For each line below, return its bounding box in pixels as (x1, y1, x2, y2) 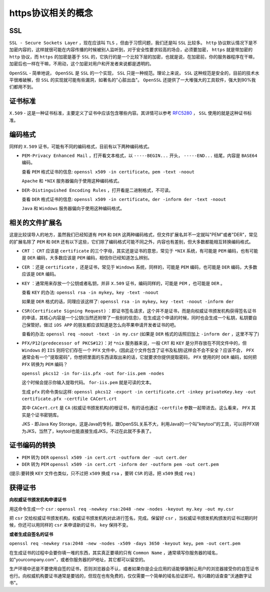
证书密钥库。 (34, 411, 61, 417)
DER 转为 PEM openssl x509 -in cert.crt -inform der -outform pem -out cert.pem (21, 461, 219, 467)
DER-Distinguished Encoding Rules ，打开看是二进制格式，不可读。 (21, 187, 173, 193)
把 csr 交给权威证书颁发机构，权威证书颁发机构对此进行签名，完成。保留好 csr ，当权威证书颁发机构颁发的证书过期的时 (9, 515, 258, 521)
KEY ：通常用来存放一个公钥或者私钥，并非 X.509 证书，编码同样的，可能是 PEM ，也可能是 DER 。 (21, 280, 225, 286)
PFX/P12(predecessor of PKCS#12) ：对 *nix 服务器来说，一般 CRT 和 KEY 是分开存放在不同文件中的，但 (21, 340, 247, 346)
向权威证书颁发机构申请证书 (9, 496, 66, 502)
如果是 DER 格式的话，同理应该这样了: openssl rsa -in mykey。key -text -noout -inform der (21, 298, 234, 304)
